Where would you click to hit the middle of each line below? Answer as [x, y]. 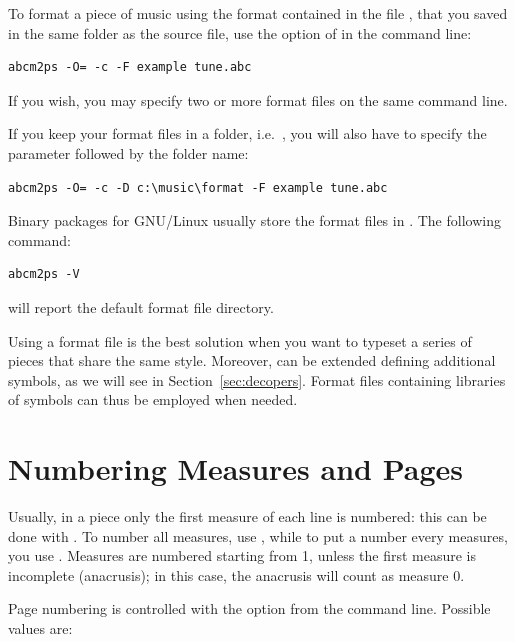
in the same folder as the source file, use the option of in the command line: [240, 32]
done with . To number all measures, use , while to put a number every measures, [258, 535]
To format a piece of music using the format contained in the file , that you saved [258, 13]
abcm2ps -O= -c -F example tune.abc [130, 67]
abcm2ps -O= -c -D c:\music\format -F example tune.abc [198, 187]
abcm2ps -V [44, 274]
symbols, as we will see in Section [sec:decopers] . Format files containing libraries [257, 379]
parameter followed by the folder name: [128, 152]
